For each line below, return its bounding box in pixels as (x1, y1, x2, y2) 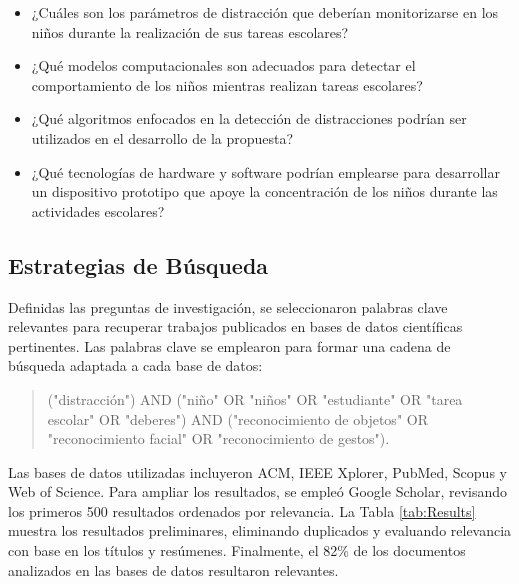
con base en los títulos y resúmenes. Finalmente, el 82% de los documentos (8, 540, 466, 561)
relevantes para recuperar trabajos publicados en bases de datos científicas (8, 316, 463, 337)
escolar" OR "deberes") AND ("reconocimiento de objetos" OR (47, 408, 428, 429)
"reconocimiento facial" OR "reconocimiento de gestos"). (47, 428, 390, 449)
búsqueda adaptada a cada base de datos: (8, 355, 263, 376)
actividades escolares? (31, 200, 165, 221)
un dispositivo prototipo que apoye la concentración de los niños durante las (31, 181, 498, 202)
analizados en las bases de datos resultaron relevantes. (8, 559, 339, 580)
